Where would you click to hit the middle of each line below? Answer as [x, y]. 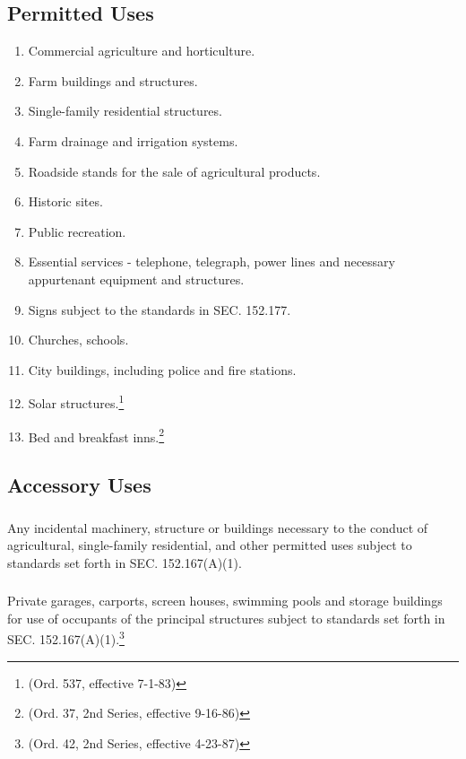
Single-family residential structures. [125, 111]
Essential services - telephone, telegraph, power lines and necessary [211, 262]
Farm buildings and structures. [113, 80]
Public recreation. [77, 231]
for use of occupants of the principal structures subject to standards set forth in [226, 618]
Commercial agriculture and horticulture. [142, 51]
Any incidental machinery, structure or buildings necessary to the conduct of [218, 527]
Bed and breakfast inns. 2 [96, 435]
